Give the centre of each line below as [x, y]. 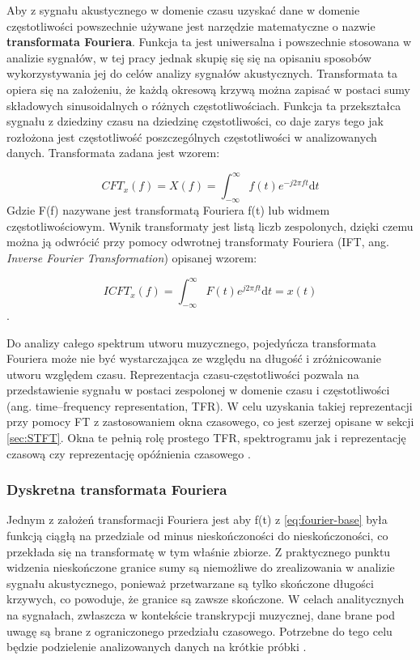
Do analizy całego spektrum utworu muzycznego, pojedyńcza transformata [191, 342]
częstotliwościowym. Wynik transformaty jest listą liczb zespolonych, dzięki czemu [210, 226]
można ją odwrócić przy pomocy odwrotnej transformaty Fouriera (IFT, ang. [198, 242]
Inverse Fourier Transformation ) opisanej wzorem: [132, 258]
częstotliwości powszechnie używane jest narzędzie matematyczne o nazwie [191, 26]
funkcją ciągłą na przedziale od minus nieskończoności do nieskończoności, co [197, 536]
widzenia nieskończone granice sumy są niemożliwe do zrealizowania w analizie [201, 567]
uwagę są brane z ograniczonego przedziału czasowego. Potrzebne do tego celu [199, 630]
